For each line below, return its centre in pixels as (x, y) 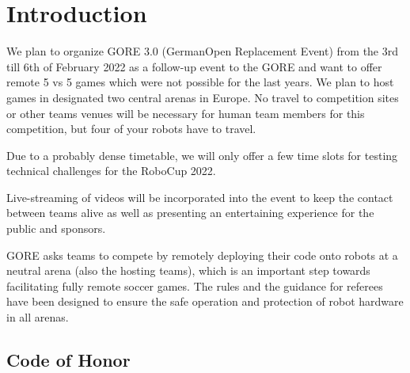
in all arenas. (38, 317)
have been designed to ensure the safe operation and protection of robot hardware (205, 301)
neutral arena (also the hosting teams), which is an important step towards (188, 270)
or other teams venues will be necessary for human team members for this (186, 113)
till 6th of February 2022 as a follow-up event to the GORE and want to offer (194, 66)
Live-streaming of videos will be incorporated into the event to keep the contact (200, 197)
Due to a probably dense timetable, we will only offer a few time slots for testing (202, 155)
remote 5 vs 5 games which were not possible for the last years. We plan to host (200, 82)
